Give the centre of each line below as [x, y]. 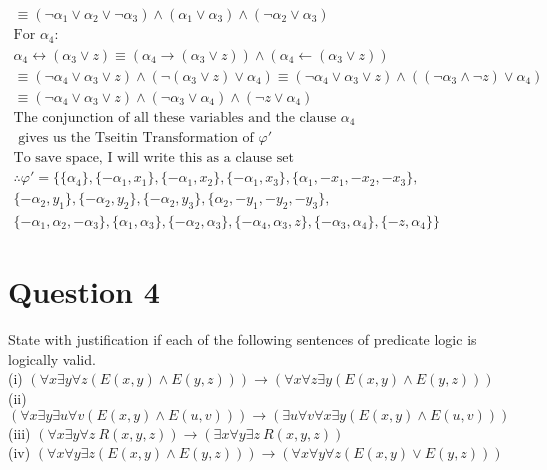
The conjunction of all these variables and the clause [175, 117]
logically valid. [52, 358]
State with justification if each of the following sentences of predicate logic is [242, 339]
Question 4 [84, 291]
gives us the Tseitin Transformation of [136, 138]
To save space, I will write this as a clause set [153, 158]
